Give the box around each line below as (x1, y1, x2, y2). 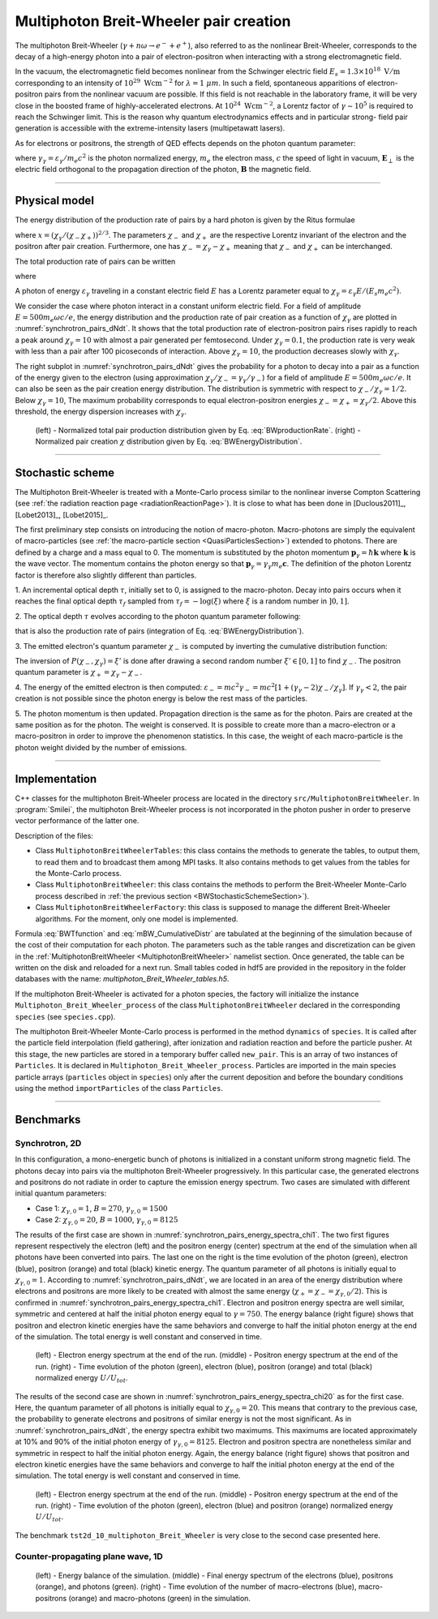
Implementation (15, 771, 97, 786)
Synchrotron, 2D (15, 1137, 82, 1149)
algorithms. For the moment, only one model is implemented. (35, 913, 238, 924)
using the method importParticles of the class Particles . (15, 1084, 223, 1093)
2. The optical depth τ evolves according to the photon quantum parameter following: (15, 611, 302, 621)
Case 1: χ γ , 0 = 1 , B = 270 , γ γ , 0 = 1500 (35, 1203, 168, 1215)
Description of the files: (15, 831, 93, 840)
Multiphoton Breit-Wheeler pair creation (15, 12, 291, 30)
